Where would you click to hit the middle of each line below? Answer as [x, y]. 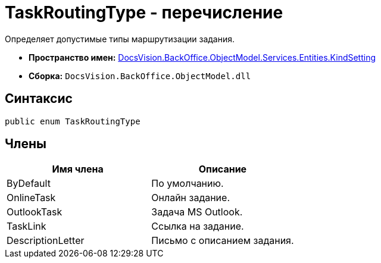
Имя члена [78, 169]
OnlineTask [31, 198]
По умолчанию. [188, 184]
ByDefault [29, 184]
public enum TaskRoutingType [73, 121]
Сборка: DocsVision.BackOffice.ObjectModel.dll [140, 76]
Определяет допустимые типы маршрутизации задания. [120, 39]
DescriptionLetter [46, 241]
